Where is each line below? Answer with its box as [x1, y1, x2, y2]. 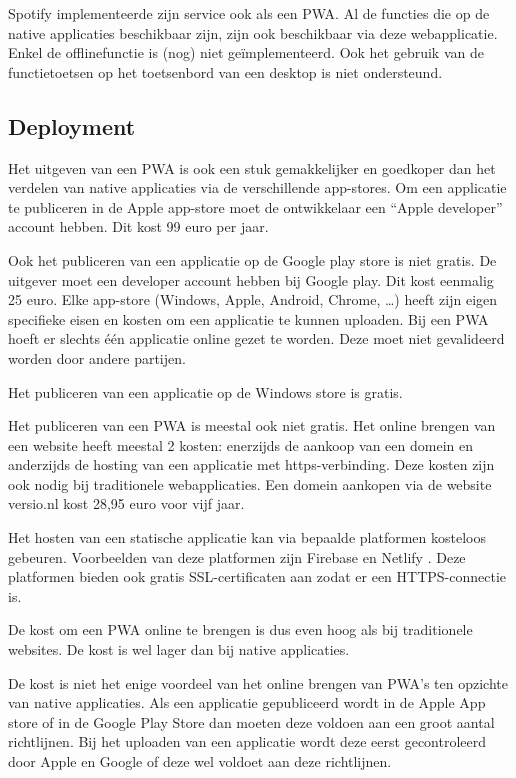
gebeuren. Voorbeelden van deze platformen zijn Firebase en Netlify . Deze [8, 546, 466, 567]
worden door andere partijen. [8, 347, 186, 368]
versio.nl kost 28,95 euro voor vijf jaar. [8, 493, 245, 514]
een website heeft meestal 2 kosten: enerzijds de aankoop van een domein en [8, 434, 473, 455]
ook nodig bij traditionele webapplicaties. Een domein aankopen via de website [8, 473, 492, 494]
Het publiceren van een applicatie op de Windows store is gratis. [8, 381, 403, 402]
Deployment [8, 110, 136, 141]
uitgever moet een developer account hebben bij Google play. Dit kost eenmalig [8, 269, 494, 290]
